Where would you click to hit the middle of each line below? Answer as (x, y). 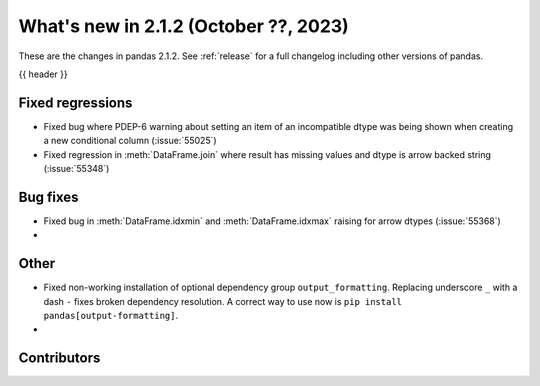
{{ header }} (43, 74)
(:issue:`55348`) (76, 169)
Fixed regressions (75, 102)
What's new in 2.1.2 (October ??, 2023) (183, 26)
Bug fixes (48, 196)
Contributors (59, 358)
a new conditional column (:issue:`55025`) (130, 141)
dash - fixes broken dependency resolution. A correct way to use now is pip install (222, 301)
